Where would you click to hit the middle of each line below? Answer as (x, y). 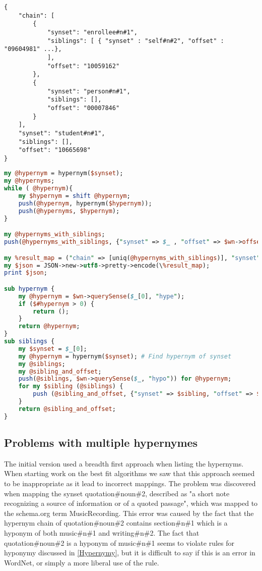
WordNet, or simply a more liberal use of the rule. (82, 562)
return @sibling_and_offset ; (67, 409)
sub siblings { (29, 342)
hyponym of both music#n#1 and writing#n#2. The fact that (102, 533)
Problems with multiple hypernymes (101, 443)
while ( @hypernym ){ (39, 189)
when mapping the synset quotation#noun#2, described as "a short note (117, 493)
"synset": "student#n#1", (62, 133)
